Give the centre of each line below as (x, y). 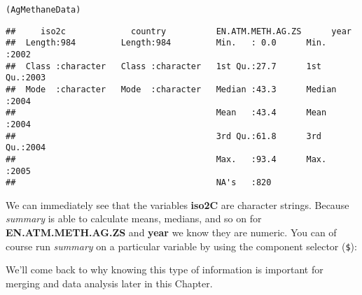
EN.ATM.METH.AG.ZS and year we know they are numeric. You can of (171, 232)
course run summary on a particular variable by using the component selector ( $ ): (181, 246)
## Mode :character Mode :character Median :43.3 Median (171, 89)
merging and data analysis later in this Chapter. (109, 283)
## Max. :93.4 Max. (166, 159)
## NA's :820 (139, 183)
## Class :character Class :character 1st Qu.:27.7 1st (164, 66)
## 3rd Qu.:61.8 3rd (164, 136)
